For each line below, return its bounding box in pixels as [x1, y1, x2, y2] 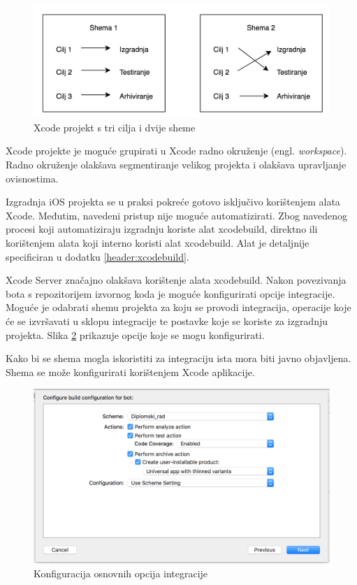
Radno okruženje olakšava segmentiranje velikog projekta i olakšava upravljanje [6, 157, 347, 172]
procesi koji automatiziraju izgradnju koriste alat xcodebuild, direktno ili [6, 222, 318, 236]
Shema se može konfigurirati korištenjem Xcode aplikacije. [6, 364, 255, 379]
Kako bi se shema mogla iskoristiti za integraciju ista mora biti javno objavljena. [6, 351, 351, 366]
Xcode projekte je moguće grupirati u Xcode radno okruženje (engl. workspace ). [6, 143, 347, 158]
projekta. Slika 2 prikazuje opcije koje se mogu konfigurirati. [6, 327, 265, 342]
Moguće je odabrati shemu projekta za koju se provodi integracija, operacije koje [6, 300, 351, 315]
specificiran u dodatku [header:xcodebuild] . [6, 249, 189, 263]
